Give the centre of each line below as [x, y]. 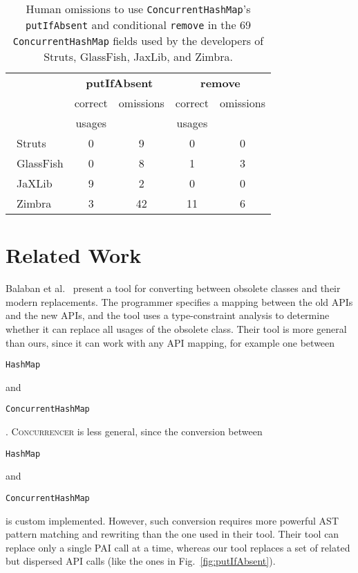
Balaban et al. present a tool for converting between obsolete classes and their [173, 288]
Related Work [74, 255]
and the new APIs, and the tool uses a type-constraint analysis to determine [168, 315]
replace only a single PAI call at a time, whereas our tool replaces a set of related [178, 547]
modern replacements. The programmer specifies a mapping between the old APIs [179, 301]
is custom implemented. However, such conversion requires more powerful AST [172, 520]
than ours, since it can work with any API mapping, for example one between [170, 342]
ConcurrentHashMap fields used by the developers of [138, 40]
